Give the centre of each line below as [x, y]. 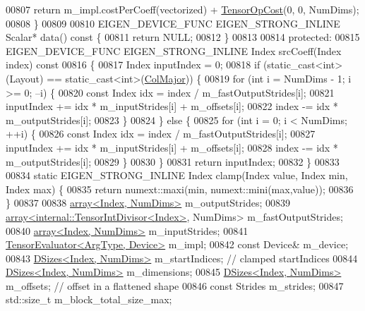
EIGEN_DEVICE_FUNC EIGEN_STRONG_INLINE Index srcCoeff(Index [174, 50]
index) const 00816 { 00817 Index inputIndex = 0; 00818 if [133, 65]
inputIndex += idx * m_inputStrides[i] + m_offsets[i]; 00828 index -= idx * [172, 147]
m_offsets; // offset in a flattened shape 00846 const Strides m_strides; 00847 [175, 285]
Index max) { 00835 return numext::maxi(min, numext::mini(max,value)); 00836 [180, 189]
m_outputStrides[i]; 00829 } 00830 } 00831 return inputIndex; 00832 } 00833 [173, 161]
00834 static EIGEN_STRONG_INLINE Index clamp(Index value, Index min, [177, 175]
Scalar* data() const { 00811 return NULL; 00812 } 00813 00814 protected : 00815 [183, 37]
